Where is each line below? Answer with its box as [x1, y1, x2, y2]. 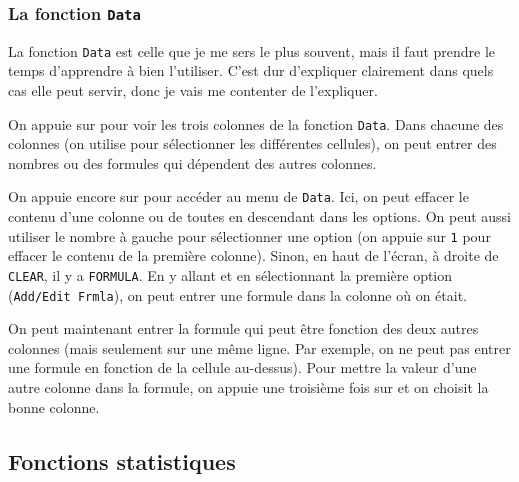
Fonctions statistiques [8, 445, 236, 476]
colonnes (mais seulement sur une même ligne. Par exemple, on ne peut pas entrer [8, 337, 511, 358]
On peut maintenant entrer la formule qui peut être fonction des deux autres [8, 318, 479, 339]
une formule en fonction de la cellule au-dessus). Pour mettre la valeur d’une [8, 357, 477, 378]
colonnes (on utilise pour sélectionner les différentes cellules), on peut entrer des [8, 133, 497, 154]
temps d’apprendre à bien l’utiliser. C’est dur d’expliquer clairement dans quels [8, 60, 494, 81]
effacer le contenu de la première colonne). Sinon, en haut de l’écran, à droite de [8, 245, 499, 266]
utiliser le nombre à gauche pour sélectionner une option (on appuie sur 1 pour [8, 225, 491, 246]
